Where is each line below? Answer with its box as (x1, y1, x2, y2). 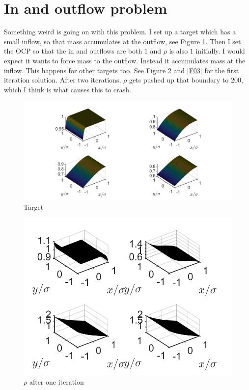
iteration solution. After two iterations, (4, 75, 121, 85)
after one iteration (29, 376, 84, 387)
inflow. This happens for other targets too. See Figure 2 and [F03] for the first (4, 65, 239, 75)
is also (169, 46, 188, 56)
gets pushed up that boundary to (129, 75, 229, 85)
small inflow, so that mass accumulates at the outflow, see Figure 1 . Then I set (4, 36, 241, 46)
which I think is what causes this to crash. (4, 84, 132, 94)
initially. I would (195, 46, 245, 56)
